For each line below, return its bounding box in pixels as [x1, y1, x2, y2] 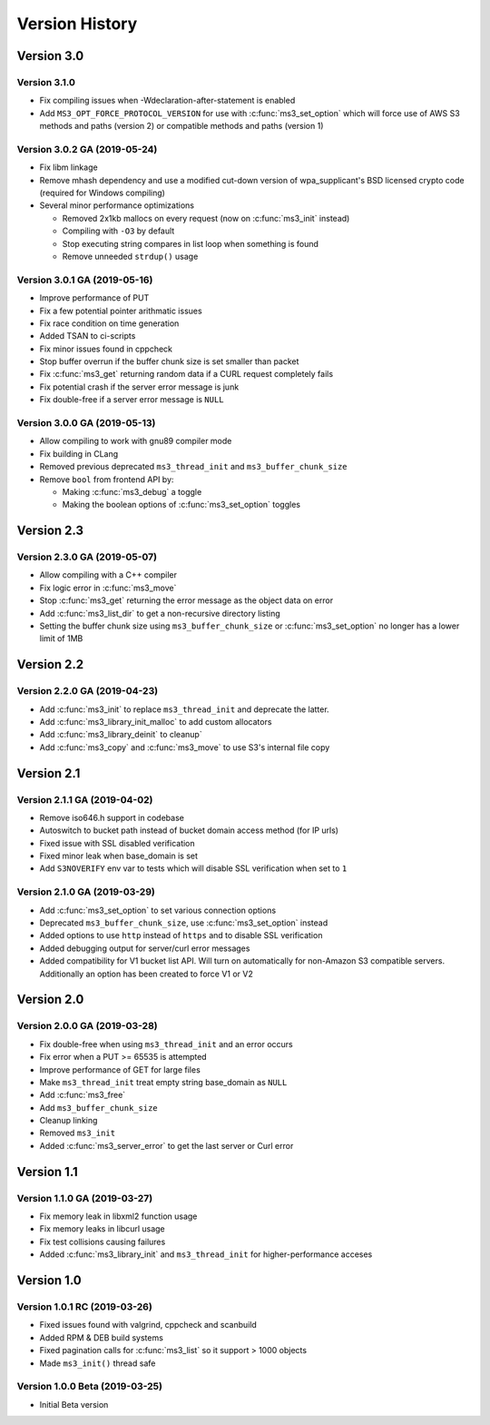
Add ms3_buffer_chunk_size [39, 1102, 158, 1113]
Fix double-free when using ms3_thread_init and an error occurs [39, 1038, 294, 1049]
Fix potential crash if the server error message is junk [39, 381, 240, 392]
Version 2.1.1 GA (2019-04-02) [16, 793, 153, 806]
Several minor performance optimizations [39, 200, 195, 211]
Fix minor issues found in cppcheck [39, 343, 172, 354]
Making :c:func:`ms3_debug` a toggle [62, 486, 202, 497]
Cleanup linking [39, 1115, 98, 1126]
